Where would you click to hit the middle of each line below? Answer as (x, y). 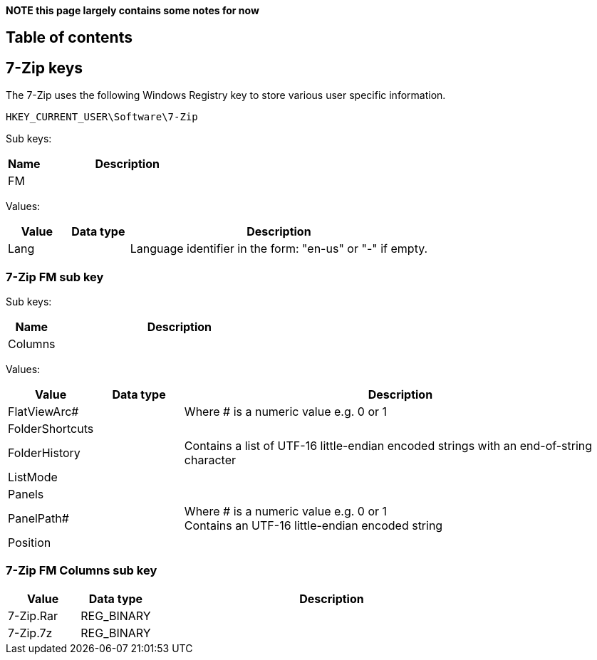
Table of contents (69, 38)
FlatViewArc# (43, 412)
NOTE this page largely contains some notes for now (133, 10)
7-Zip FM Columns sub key (82, 571)
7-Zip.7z (30, 633)
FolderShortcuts (51, 429)
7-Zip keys (45, 68)
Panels (26, 494)
